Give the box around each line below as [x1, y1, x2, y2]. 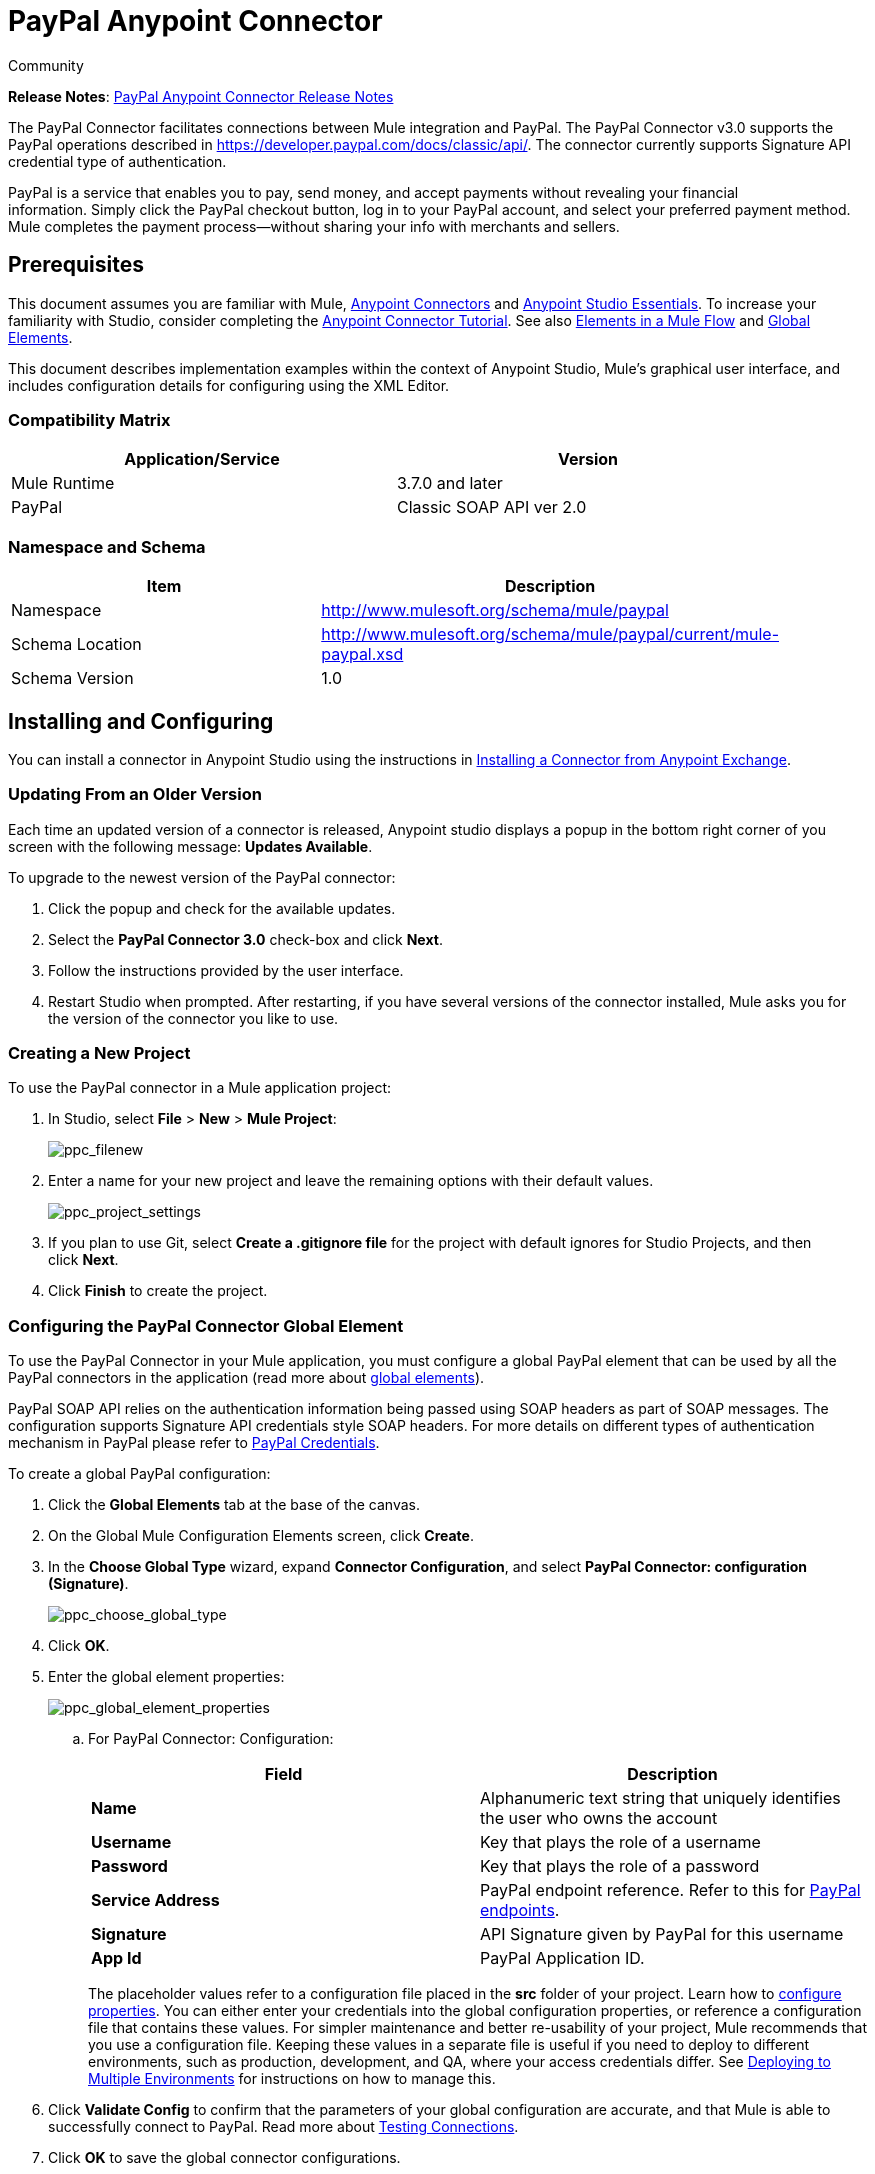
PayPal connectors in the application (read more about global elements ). [8, 1369, 485, 1387]
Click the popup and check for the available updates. [48, 899, 396, 917]
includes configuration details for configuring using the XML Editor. [8, 376, 450, 394]
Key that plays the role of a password [480, 1856, 760, 1877]
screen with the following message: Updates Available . [8, 837, 373, 855]
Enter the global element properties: [48, 1668, 285, 1686]
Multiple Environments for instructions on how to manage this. [88, 2070, 496, 2088]
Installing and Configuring [8, 708, 274, 734]
